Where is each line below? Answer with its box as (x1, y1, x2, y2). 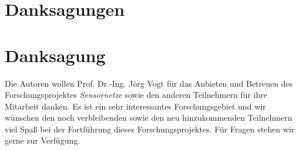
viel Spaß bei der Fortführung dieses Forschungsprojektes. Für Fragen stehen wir (5, 122, 295, 135)
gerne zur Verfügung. (5, 134, 80, 146)
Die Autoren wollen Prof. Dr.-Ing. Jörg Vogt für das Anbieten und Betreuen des (5, 77, 293, 89)
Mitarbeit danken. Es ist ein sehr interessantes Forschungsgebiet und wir (5, 100, 266, 112)
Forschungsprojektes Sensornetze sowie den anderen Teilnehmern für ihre (5, 88, 267, 101)
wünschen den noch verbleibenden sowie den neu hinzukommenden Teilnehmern (5, 111, 293, 124)
